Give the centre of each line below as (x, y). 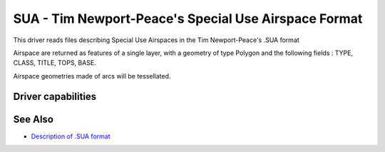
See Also (33, 119)
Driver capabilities (55, 96)
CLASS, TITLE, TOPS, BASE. (55, 63)
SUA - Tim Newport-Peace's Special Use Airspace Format (188, 19)
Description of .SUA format (71, 136)
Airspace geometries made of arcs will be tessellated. (92, 76)
